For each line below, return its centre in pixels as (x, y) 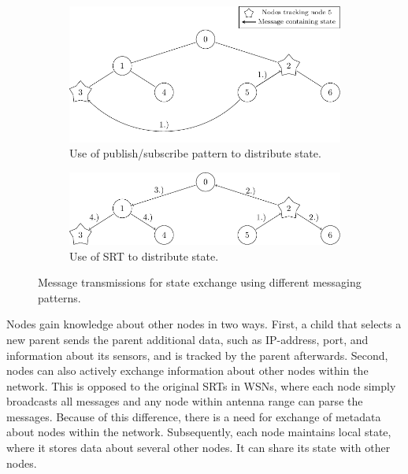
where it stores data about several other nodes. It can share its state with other (198, 448)
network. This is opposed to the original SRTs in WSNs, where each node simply (201, 385)
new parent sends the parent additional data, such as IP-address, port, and (187, 339)
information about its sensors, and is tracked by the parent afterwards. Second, (197, 355)
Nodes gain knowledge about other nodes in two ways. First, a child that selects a (204, 324)
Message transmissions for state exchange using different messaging (200, 282)
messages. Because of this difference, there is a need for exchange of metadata (194, 416)
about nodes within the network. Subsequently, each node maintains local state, (199, 432)
